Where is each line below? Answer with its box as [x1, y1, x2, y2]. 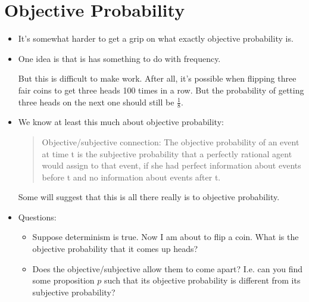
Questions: [18, 210, 57, 223]
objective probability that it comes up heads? [32, 242, 198, 255]
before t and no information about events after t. [42, 170, 221, 183]
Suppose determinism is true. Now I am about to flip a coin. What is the [32, 231, 299, 243]
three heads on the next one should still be [18, 95, 174, 108]
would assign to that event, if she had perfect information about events [42, 159, 301, 172]
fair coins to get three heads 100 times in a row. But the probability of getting [18, 83, 304, 96]
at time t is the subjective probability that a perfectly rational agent [42, 147, 292, 160]
